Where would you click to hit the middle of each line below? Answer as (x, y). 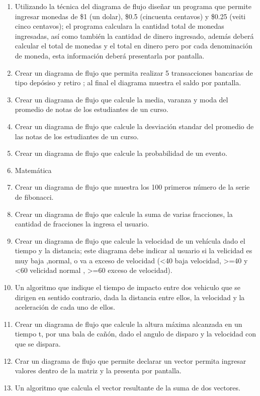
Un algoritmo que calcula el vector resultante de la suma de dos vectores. (127, 387)
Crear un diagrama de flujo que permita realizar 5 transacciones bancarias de (134, 72)
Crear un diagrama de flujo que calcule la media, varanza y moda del (121, 99)
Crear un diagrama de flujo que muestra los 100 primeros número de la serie (132, 187)
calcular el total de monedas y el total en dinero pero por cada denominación (134, 46)
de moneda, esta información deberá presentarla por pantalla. (110, 55)
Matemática (33, 170)
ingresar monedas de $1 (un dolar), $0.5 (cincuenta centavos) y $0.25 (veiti (130, 16)
